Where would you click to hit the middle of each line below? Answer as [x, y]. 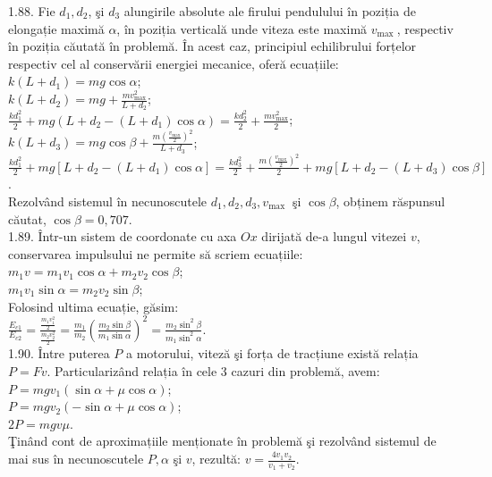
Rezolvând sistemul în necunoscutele [108, 201]
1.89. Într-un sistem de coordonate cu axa [123, 236]
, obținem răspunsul [390, 201]
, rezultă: [216, 459]
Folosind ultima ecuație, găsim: [93, 306]
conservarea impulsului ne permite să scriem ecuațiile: [156, 253]
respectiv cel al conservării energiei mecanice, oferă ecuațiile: [174, 63]
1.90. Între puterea [59, 353]
